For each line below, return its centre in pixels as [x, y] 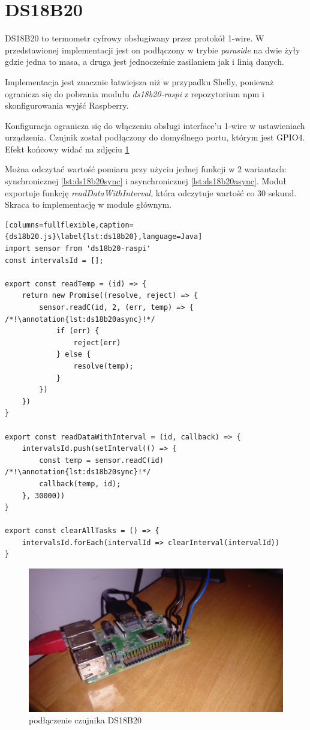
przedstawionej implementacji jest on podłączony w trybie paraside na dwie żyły [153, 50]
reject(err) [97, 342]
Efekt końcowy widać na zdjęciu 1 [67, 149]
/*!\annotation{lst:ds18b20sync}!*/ [78, 472]
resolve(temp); [103, 366]
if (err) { [78, 331]
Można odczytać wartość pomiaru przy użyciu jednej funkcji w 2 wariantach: [146, 169]
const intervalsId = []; [54, 260]
